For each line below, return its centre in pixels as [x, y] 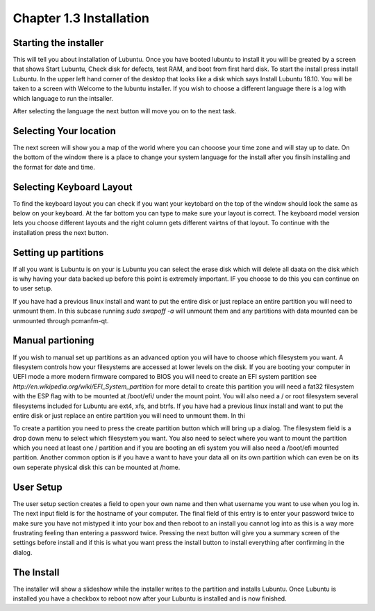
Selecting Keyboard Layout [73, 187]
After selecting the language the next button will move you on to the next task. [125, 111]
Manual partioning [53, 341]
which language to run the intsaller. [63, 98]
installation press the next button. [61, 232]
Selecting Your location [64, 131]
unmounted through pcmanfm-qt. [61, 320]
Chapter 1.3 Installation [81, 18]
